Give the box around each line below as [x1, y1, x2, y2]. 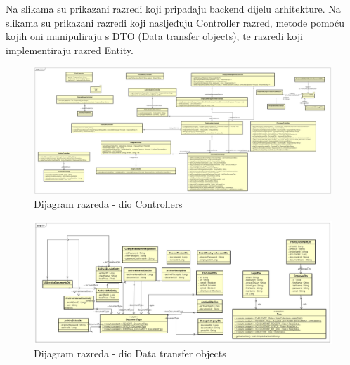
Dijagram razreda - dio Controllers [34, 197, 183, 211]
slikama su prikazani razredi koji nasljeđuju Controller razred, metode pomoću [6, 15, 344, 29]
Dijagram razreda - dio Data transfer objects [34, 346, 226, 361]
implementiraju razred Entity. [6, 42, 134, 57]
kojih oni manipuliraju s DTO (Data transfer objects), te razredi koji [6, 29, 303, 44]
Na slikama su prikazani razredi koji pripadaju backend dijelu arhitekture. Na [6, 1, 341, 15]
